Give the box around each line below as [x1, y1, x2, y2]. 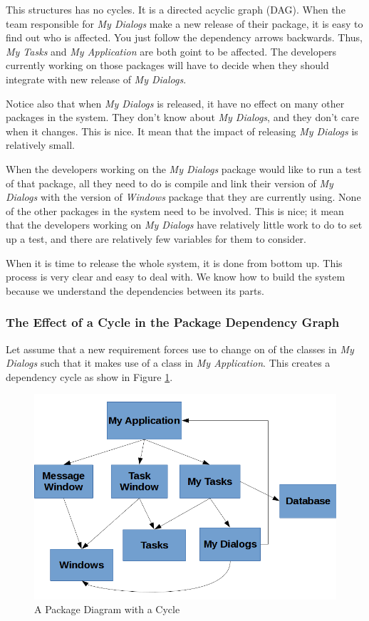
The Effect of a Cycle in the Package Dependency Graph [6, 313, 340, 331]
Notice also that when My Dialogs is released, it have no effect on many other [6, 95, 345, 110]
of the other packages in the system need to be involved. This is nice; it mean [6, 203, 344, 218]
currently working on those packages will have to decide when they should [6, 58, 329, 73]
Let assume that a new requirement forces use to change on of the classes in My [6, 341, 354, 356]
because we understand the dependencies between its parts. [6, 283, 264, 298]
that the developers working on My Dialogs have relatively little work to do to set [6, 217, 363, 232]
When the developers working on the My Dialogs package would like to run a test [6, 161, 362, 176]
